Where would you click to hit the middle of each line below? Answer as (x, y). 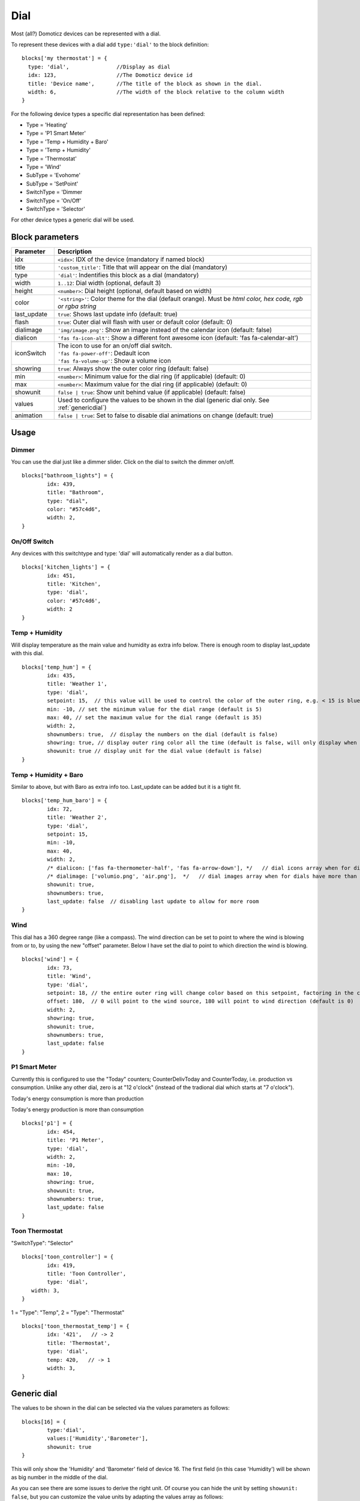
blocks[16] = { (44, 1422)
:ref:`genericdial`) (82, 408)
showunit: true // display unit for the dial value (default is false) (154, 751)
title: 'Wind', (69, 976)
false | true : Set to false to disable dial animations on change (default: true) (165, 415)
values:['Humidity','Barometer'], (98, 1439)
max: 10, (60, 1173)
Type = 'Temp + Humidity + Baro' (67, 142)
